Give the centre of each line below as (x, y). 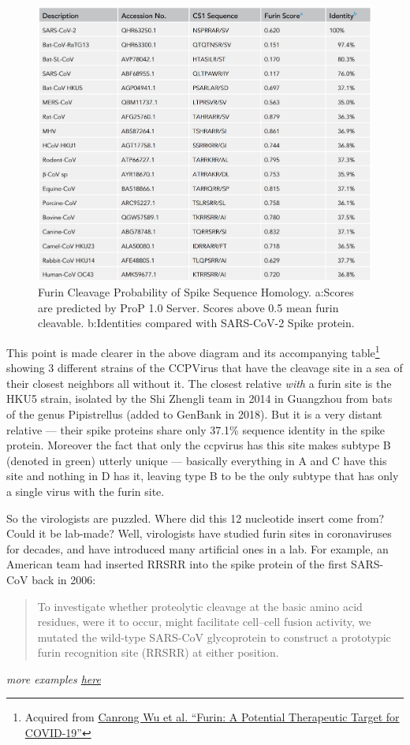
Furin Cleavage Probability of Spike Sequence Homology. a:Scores (196, 292)
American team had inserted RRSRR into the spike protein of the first (177, 564)
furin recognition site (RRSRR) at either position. (158, 652)
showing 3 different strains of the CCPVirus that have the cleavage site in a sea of (205, 368)
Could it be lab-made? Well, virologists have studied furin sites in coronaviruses (199, 533)
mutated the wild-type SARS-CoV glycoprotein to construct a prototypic (214, 637)
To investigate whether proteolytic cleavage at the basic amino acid (200, 606)
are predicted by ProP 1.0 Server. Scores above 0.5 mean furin (188, 307)
